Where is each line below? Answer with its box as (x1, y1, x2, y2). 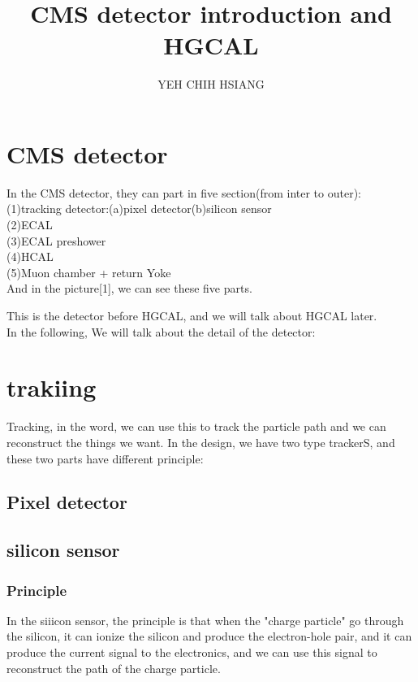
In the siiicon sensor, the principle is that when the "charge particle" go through (6, 611, 404, 628)
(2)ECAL (6, 216, 53, 233)
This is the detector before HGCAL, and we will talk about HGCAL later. (6, 307, 377, 324)
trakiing (6, 371, 97, 404)
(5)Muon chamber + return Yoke (6, 263, 171, 280)
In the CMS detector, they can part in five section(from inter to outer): (6, 184, 361, 201)
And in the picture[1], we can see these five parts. (6, 280, 252, 297)
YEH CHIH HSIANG (157, 76, 265, 93)
